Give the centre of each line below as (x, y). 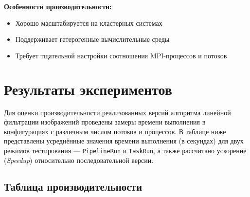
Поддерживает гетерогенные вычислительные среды (92, 39)
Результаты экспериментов (88, 89)
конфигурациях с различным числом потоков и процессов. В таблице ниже (115, 131)
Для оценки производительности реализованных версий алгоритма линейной (117, 112)
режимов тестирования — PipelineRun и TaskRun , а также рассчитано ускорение (125, 150)
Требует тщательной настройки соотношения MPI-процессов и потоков (121, 55)
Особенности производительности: (58, 6)
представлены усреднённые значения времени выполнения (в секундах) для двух (124, 141)
